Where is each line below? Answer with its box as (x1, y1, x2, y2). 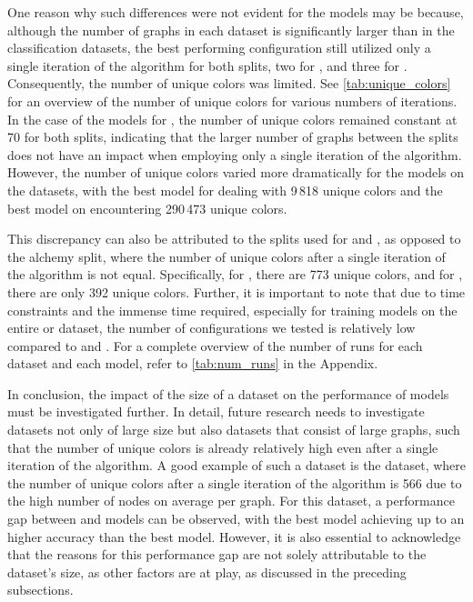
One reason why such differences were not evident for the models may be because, (7, 3, 464, 21)
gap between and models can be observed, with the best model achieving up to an (7, 509, 465, 528)
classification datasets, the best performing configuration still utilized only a (7, 38, 431, 57)
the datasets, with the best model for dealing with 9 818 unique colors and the (7, 180, 443, 199)
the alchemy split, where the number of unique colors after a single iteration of (7, 246, 446, 266)
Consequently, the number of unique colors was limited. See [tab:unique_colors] (7, 74, 451, 93)
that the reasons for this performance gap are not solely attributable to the (7, 545, 427, 564)
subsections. (7, 580, 74, 599)
